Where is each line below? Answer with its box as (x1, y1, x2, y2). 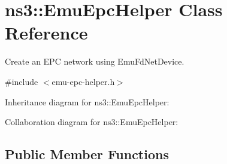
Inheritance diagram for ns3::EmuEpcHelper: (5, 95, 170, 108)
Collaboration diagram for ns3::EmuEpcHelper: (5, 116, 178, 128)
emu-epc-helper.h (52, 75, 115, 87)
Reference (5, 20, 88, 45)
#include (5, 75, 38, 87)
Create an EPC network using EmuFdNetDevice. (5, 55, 184, 68)
